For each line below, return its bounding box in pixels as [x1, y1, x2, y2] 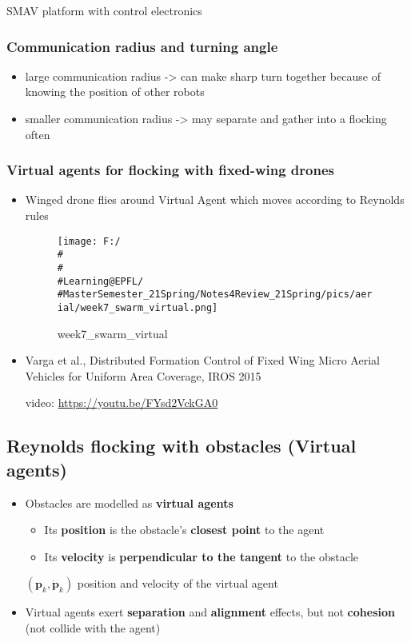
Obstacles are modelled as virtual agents [25, 494, 233, 511]
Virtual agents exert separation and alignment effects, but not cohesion [25, 604, 395, 620]
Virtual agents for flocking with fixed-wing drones [6, 160, 334, 180]
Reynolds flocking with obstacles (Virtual [6, 433, 357, 458]
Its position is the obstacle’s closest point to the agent [44, 521, 325, 538]
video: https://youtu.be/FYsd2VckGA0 [25, 394, 218, 411]
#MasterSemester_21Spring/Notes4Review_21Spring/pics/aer [57, 289, 373, 301]
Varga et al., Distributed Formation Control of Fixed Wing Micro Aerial [25, 352, 380, 369]
